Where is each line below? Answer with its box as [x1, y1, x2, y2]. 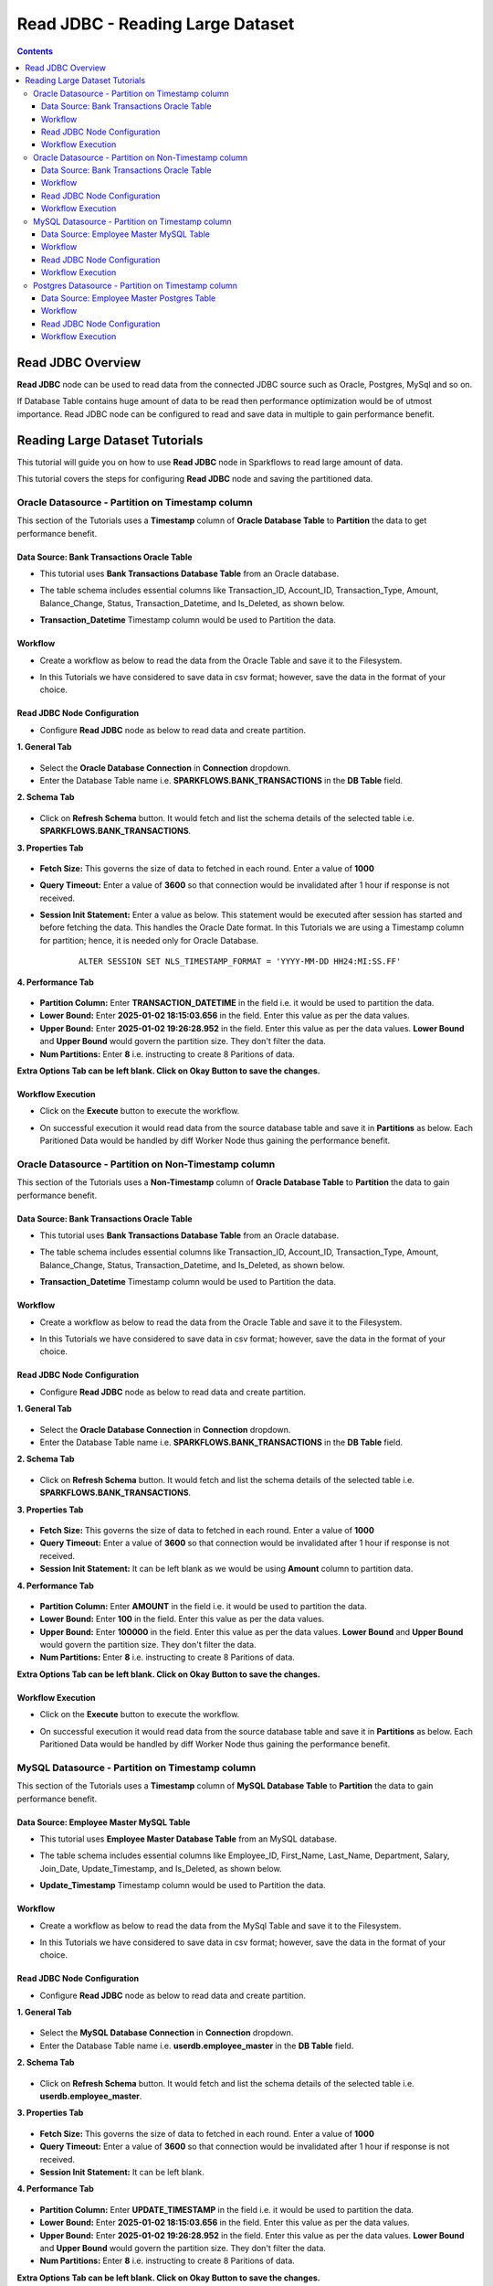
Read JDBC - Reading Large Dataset [16, 14, 295, 34]
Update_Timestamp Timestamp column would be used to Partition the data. [39, 1880, 326, 1891]
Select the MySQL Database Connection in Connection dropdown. [39, 2027, 294, 2038]
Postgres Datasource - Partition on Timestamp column [33, 280, 237, 291]
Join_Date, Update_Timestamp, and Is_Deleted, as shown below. [39, 1863, 282, 1874]
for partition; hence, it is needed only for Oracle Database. [39, 935, 259, 945]
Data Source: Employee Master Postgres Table [41, 293, 216, 304]
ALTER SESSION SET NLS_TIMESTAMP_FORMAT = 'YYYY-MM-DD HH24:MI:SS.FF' [79, 956, 402, 967]
